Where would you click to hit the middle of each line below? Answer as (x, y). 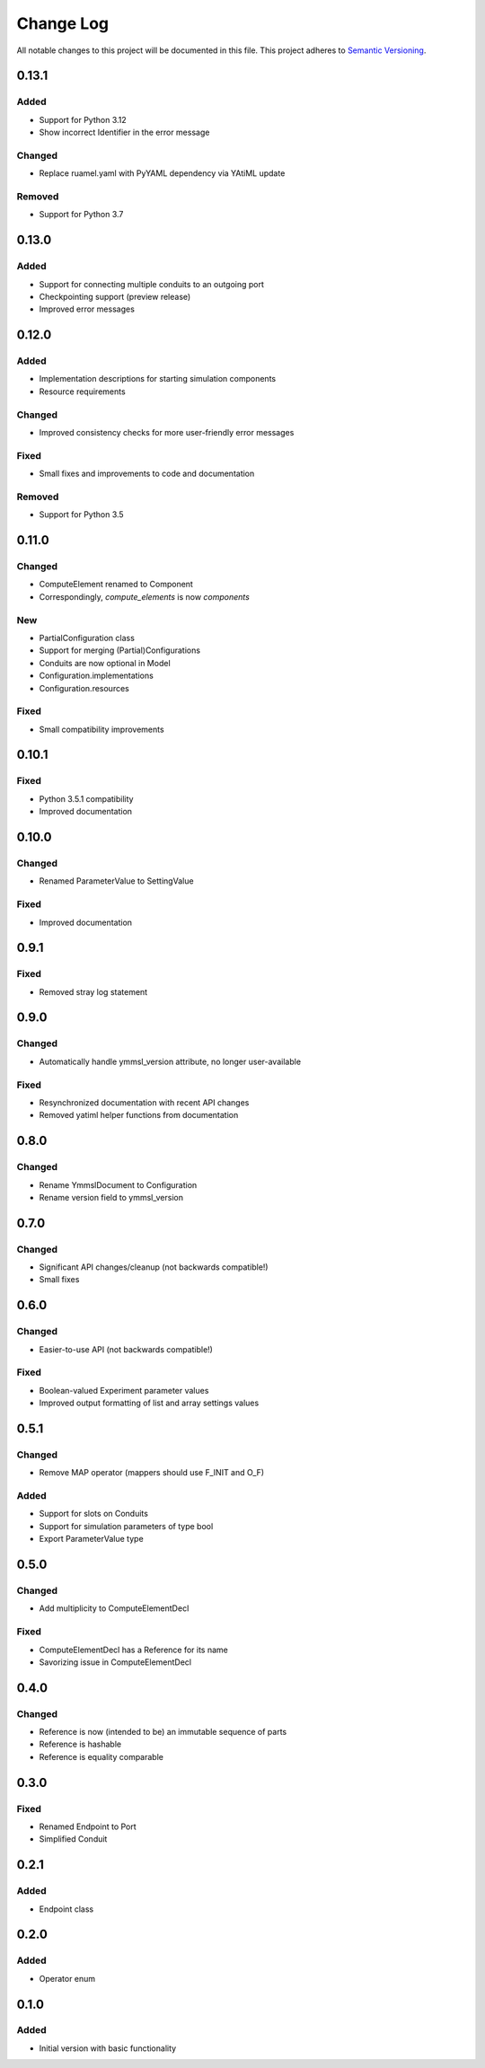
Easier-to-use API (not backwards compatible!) (126, 1349)
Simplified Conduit (73, 1839)
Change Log (63, 23)
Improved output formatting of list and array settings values (149, 1403)
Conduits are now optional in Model (105, 663)
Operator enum (67, 1978)
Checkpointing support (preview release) (115, 296)
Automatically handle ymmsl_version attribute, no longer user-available (170, 1061)
